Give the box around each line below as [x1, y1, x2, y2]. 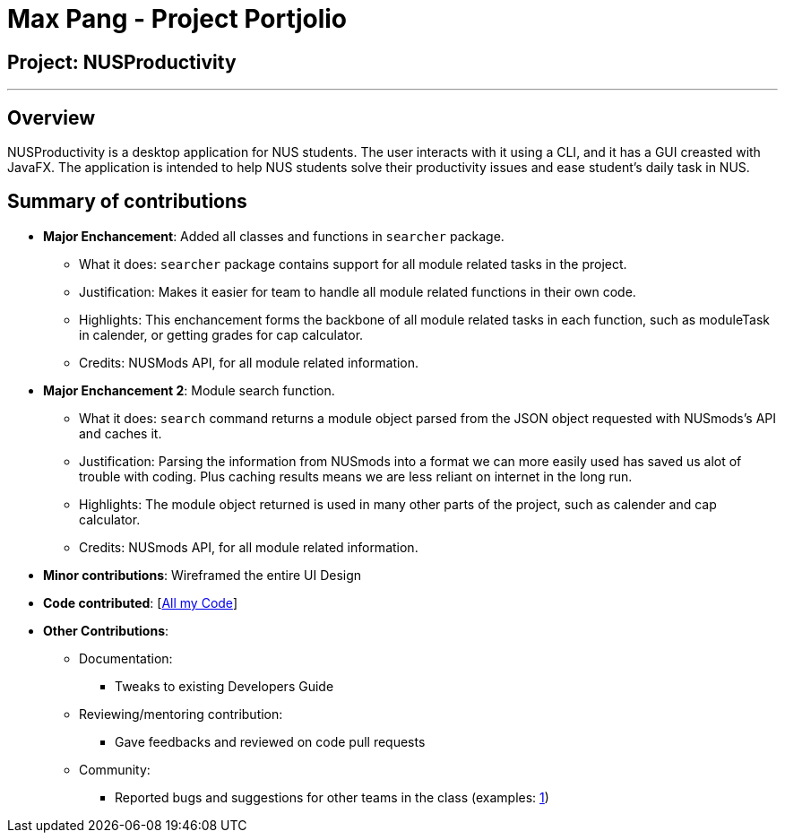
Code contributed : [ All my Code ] [43, 594, 237, 611]
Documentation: [79, 650, 173, 666]
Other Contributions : [43, 622, 169, 638]
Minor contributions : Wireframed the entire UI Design [43, 567, 362, 583]
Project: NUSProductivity [7, 50, 237, 74]
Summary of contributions [7, 190, 247, 213]
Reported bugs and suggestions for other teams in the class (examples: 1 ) [115, 789, 549, 805]
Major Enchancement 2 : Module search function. [43, 382, 335, 398]
